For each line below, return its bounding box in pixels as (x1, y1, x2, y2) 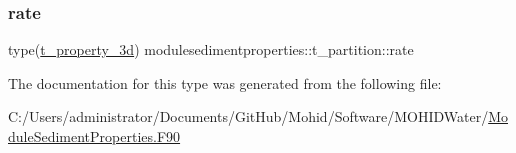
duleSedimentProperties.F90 (8, 126, 181, 146)
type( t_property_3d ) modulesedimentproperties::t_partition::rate (8, 39, 414, 60)
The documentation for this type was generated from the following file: (8, 72, 442, 93)
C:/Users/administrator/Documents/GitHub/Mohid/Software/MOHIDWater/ (8, 106, 489, 127)
